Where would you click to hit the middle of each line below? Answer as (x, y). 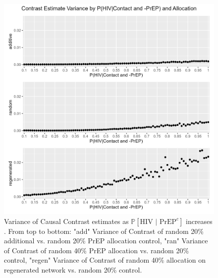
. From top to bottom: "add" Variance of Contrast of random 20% (104, 231)
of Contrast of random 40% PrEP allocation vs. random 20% (97, 250)
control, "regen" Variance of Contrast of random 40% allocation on (105, 260)
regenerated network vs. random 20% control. (73, 269)
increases (199, 221)
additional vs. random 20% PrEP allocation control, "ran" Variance (106, 241)
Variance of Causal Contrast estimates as (66, 221)
